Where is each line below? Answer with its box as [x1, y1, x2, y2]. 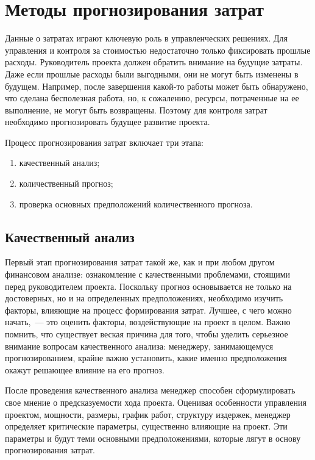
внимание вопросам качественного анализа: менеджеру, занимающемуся [5, 339, 274, 352]
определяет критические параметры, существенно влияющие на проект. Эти [5, 420, 288, 433]
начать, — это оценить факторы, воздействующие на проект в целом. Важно [5, 315, 291, 328]
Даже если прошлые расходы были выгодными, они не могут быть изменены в [5, 67, 299, 80]
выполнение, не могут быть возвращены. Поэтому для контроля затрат [5, 103, 267, 116]
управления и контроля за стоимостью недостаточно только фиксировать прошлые [5, 43, 311, 56]
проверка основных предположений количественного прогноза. [19, 197, 253, 210]
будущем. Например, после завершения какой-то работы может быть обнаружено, [5, 79, 308, 92]
